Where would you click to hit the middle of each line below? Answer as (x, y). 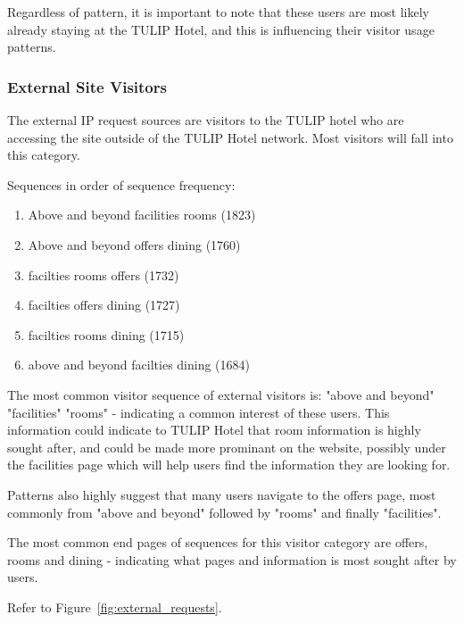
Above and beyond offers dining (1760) (134, 244)
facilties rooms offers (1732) (104, 274)
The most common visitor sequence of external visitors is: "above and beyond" (221, 394)
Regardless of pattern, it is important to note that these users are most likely (219, 12)
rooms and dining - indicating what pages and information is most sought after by (232, 559)
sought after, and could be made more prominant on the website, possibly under (227, 447)
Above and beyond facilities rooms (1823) (142, 215)
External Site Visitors (87, 86)
